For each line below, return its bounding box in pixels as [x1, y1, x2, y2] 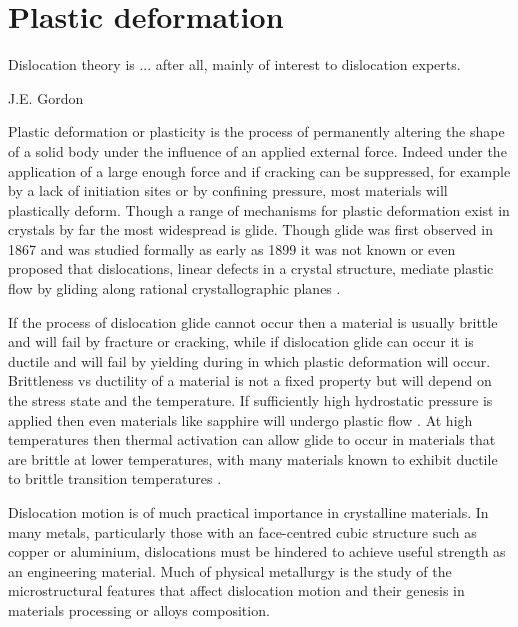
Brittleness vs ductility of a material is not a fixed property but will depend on [8, 370, 492, 391]
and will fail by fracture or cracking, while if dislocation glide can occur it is [8, 331, 474, 352]
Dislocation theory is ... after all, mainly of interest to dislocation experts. [8, 54, 461, 75]
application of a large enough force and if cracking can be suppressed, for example [8, 160, 511, 181]
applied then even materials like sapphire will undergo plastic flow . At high [8, 409, 473, 430]
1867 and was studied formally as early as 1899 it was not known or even [8, 238, 456, 259]
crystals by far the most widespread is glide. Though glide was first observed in [8, 219, 493, 240]
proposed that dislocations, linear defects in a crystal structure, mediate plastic [8, 258, 494, 279]
